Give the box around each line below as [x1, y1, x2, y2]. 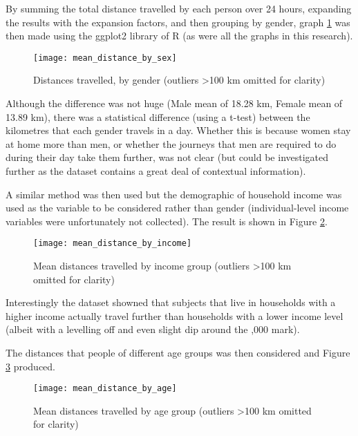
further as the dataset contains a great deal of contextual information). [6, 164, 306, 178]
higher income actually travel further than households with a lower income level [6, 308, 343, 323]
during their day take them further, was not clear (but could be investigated [6, 150, 329, 164]
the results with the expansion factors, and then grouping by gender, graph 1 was [6, 15, 350, 29]
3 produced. [6, 359, 56, 373]
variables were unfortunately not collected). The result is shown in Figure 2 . [6, 214, 328, 228]
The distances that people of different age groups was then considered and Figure [6, 345, 350, 359]
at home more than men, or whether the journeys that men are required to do [6, 136, 337, 151]
